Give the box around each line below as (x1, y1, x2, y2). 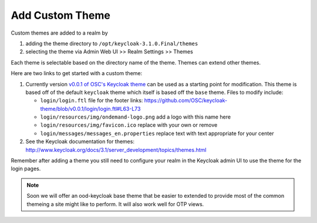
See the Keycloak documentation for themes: (25, 138, 135, 145)
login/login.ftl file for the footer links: (40, 97, 143, 104)
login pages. (11, 165, 41, 173)
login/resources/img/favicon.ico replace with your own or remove (40, 121, 218, 129)
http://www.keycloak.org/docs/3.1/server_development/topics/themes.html (25, 146, 207, 153)
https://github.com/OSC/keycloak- (144, 97, 228, 104)
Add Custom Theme (11, 9, 111, 22)
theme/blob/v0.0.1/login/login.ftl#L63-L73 (40, 105, 141, 112)
